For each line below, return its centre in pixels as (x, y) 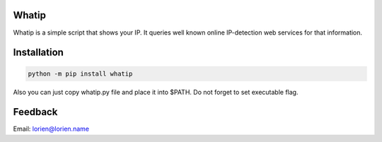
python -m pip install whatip (80, 73)
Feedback (35, 112)
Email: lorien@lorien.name (51, 129)
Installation (38, 53)
